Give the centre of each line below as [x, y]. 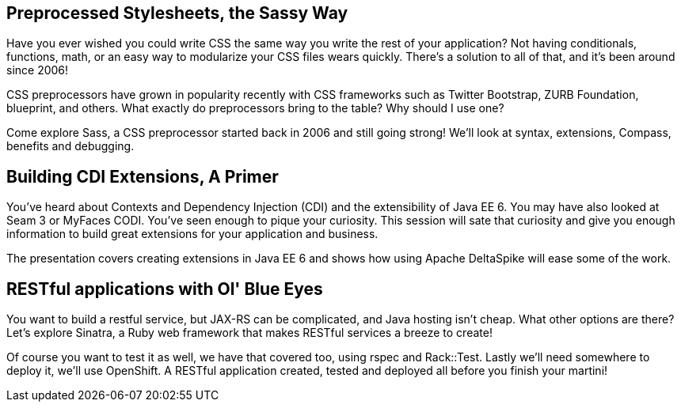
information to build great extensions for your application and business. [192, 234]
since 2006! [38, 70]
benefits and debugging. [70, 146]
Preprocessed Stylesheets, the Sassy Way [177, 13]
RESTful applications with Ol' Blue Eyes [165, 289]
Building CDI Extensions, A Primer [143, 176]
